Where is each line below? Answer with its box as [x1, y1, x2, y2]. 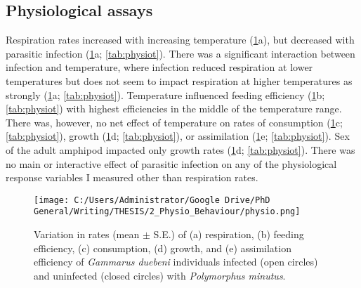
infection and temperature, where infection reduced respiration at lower [6, 60, 313, 74]
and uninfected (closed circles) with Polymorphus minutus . [34, 268, 286, 282]
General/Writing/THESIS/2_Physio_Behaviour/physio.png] [34, 207, 301, 217]
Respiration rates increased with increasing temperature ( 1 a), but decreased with [6, 32, 355, 47]
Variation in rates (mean [34, 227, 140, 242]
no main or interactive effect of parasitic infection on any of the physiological [6, 156, 337, 171]
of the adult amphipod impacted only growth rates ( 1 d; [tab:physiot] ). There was [6, 142, 355, 157]
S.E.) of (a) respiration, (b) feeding [153, 227, 304, 242]
